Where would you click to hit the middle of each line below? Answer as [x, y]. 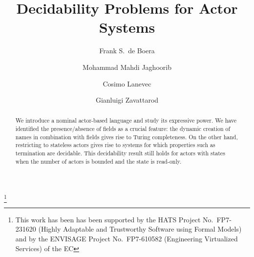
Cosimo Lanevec [127, 83]
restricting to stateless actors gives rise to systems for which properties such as [115, 145]
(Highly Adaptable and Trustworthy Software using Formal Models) [140, 229]
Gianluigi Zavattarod [127, 100]
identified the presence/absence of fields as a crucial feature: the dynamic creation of [123, 129]
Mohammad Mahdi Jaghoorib [127, 67]
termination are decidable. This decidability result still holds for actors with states [120, 153]
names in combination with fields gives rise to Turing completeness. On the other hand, [127, 137]
